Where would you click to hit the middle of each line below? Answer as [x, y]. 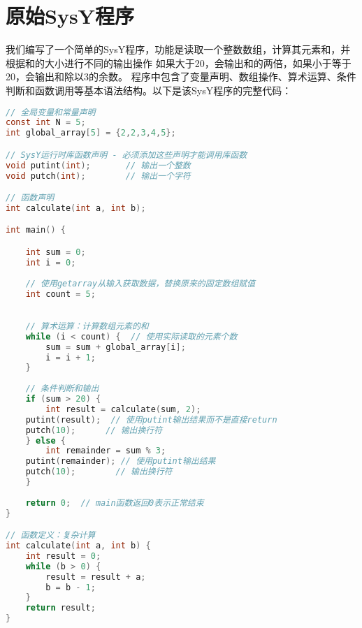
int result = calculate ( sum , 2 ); [123, 409]
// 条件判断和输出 [62, 389]
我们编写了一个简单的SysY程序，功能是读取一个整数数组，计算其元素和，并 [178, 49]
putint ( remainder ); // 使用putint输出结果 [121, 461]
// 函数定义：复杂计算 [51, 535]
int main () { [36, 230]
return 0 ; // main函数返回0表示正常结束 [115, 503]
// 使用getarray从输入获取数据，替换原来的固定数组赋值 [140, 283]
